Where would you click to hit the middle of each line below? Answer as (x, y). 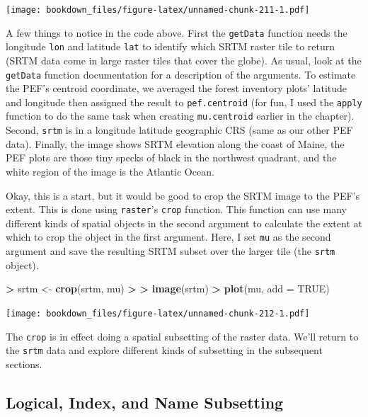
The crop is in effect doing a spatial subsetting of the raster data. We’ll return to (182, 336)
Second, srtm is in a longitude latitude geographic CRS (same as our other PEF (179, 130)
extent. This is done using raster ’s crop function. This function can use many (176, 209)
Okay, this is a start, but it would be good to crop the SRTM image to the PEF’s (183, 195)
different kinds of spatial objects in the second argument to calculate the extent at (184, 223)
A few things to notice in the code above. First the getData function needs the (177, 32)
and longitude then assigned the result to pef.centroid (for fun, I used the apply (184, 102)
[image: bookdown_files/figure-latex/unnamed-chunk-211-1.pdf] (158, 10)
